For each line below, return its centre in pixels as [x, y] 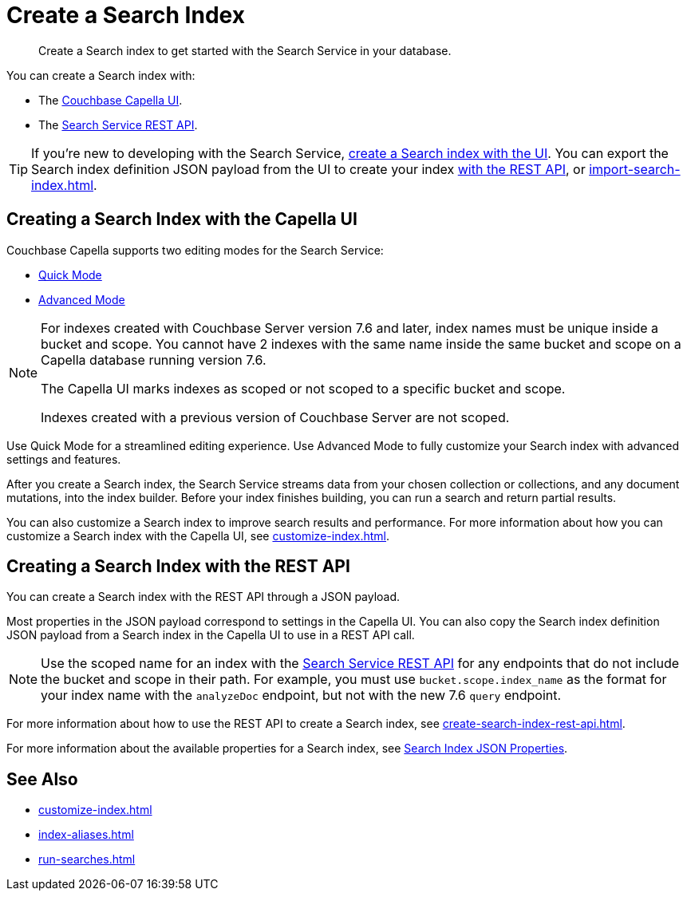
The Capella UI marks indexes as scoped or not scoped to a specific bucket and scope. [303, 388]
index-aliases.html [86, 835]
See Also [42, 779]
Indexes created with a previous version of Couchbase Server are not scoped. [275, 417]
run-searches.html [87, 859]
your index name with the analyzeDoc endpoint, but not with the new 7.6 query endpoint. [301, 695]
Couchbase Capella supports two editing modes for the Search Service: [195, 250]
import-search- [635, 169]
